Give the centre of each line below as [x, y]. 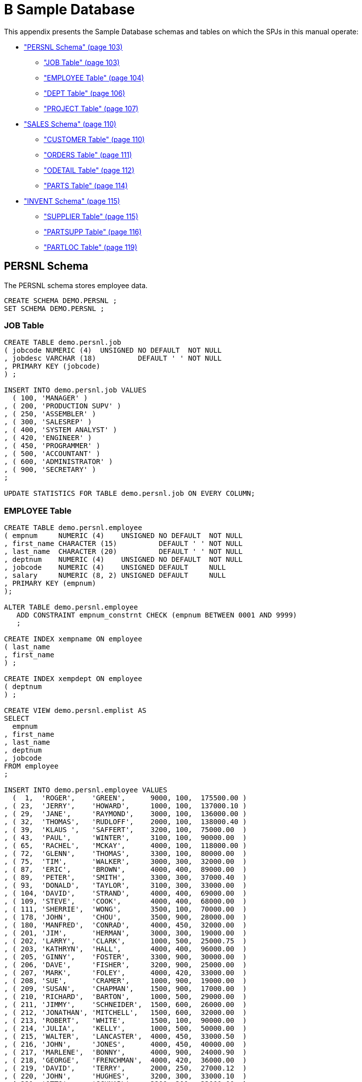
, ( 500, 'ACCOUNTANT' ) [52, 454]
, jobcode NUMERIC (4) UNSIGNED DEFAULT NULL [115, 568]
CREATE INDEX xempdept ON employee [73, 679]
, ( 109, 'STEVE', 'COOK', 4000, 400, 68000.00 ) [125, 901]
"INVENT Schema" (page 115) [72, 201]
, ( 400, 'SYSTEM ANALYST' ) [61, 430]
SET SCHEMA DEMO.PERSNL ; [54, 308]
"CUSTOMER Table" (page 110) [94, 139]
